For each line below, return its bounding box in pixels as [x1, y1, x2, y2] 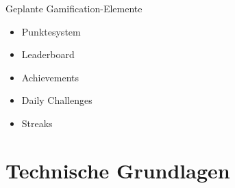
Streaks [21, 116, 53, 130]
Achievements [21, 70, 79, 84]
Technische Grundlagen [5, 156, 230, 184]
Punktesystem [21, 24, 81, 38]
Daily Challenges [21, 93, 92, 107]
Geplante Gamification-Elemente [5, 1, 143, 15]
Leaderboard [21, 47, 75, 62]
